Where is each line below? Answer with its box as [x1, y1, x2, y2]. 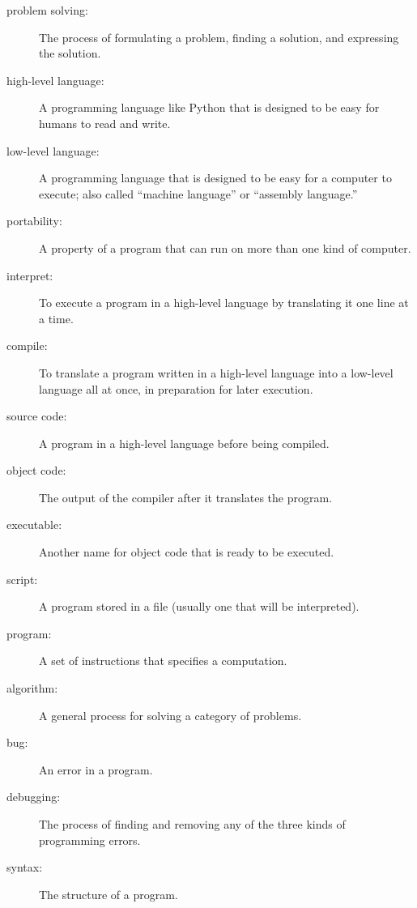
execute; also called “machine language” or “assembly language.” [39, 185, 358, 202]
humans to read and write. [39, 114, 171, 131]
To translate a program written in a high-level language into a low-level [39, 364, 394, 381]
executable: [6, 516, 62, 533]
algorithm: [6, 680, 58, 697]
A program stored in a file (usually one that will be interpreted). [39, 598, 360, 615]
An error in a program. [39, 761, 153, 778]
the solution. [39, 45, 101, 62]
